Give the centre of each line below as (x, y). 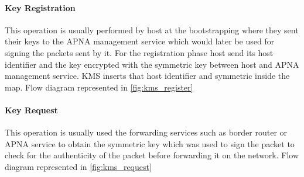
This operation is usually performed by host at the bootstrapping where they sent (152, 29)
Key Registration (40, 7)
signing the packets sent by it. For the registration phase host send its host (139, 52)
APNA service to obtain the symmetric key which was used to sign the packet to (150, 143)
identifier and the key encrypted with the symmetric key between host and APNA (152, 64)
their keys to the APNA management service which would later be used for (140, 41)
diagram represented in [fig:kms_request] (78, 166)
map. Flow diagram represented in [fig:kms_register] (99, 87)
